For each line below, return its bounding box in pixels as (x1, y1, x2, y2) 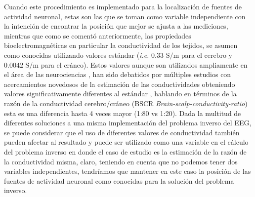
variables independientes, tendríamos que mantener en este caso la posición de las (4, 166, 251, 176)
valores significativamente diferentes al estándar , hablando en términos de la (4, 88, 237, 99)
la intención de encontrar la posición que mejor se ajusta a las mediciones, (4, 21, 228, 31)
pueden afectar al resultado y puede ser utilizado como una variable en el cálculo (4, 137, 249, 147)
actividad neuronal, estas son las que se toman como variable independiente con (4, 11, 246, 21)
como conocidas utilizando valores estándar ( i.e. (4, 49, 149, 60)
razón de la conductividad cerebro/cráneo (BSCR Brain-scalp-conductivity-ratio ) (4, 98, 248, 108)
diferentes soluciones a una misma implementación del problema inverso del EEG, (4, 118, 252, 128)
